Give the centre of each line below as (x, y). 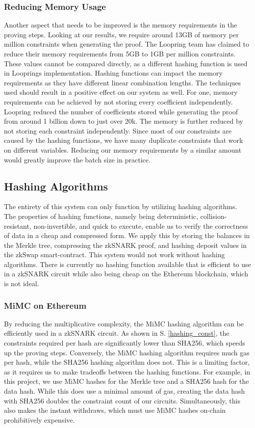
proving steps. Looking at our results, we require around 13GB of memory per (121, 34)
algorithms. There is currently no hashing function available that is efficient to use (127, 264)
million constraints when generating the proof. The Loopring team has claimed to (127, 44)
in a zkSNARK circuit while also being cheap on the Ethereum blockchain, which (126, 274)
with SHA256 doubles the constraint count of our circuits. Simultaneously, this (122, 400)
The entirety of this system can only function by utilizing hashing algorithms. (121, 206)
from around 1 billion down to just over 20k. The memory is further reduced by (124, 121)
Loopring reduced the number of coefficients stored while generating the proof (121, 111)
